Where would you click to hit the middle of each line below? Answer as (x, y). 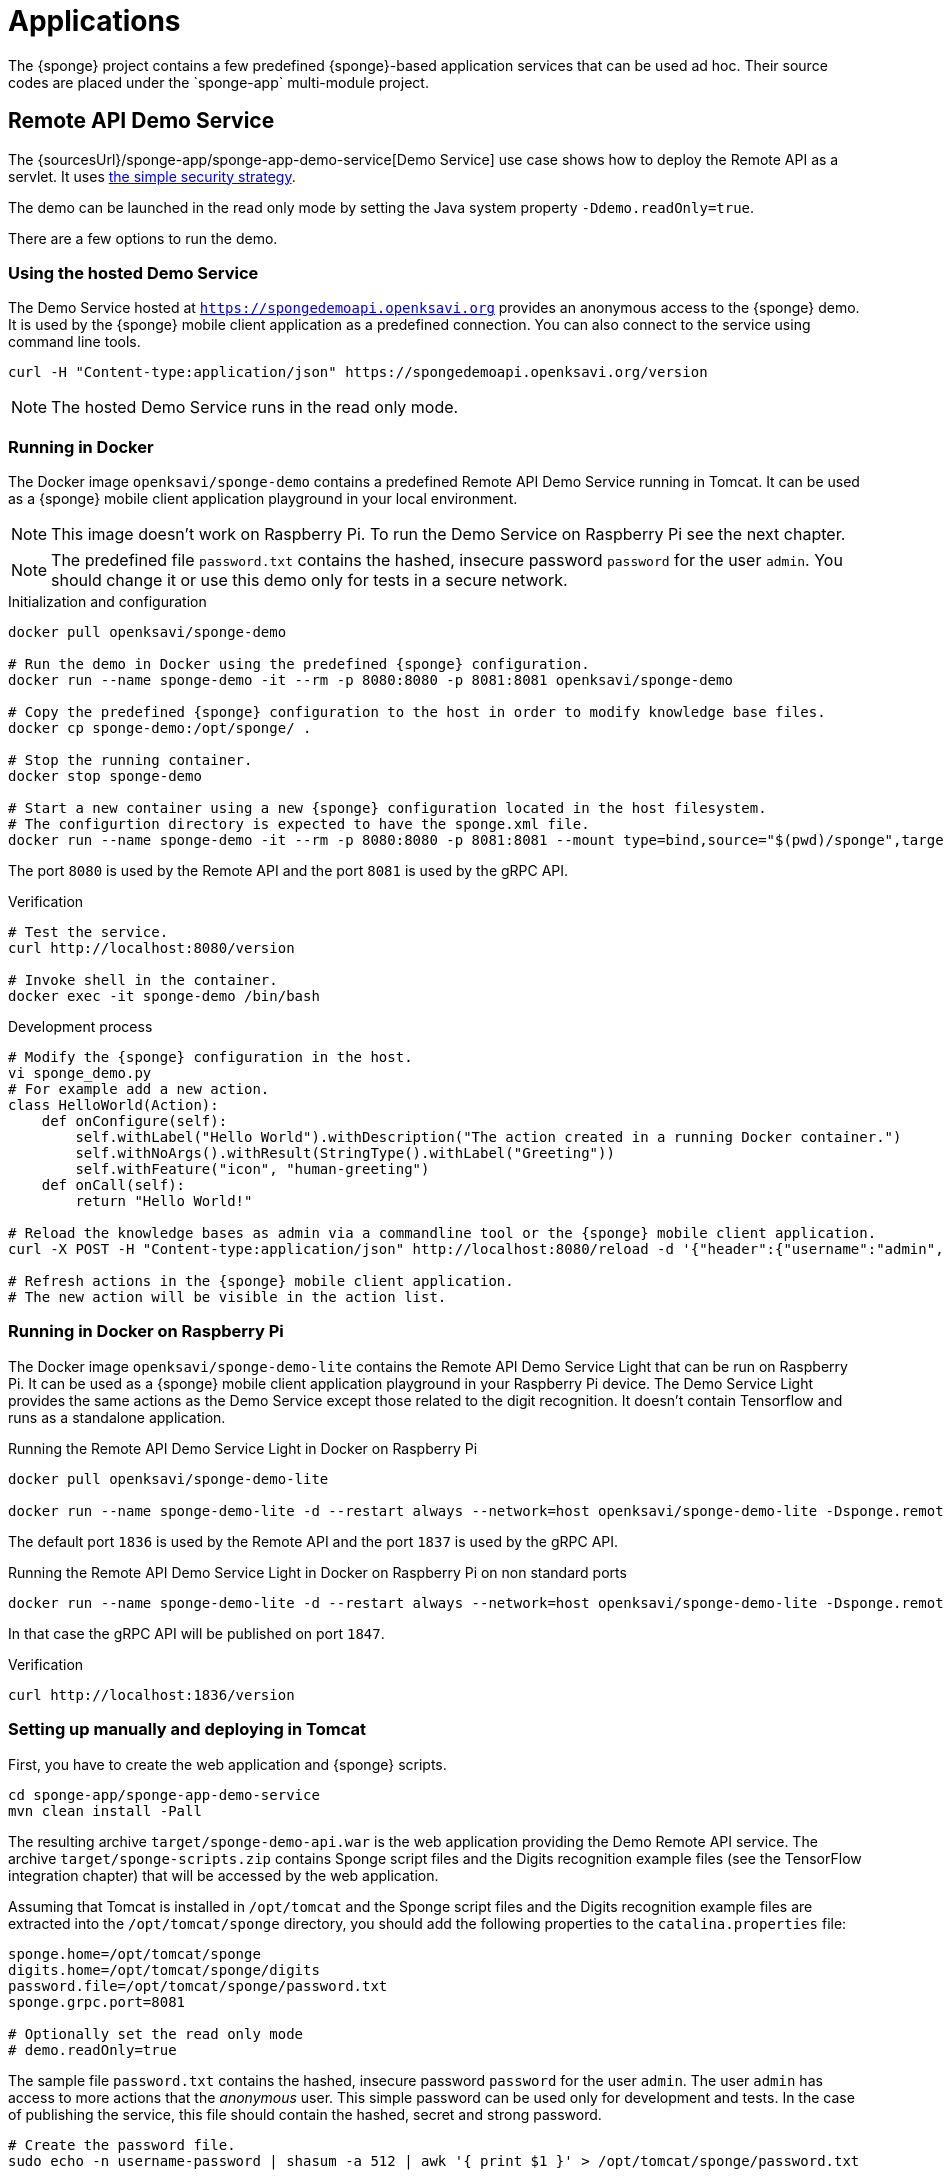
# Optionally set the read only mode (156, 2033)
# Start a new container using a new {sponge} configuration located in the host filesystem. (387, 808)
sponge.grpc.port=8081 (97, 2001)
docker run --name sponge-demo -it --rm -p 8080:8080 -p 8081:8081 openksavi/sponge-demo (370, 680)
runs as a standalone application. (117, 1417)
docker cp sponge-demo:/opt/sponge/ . (160, 728)
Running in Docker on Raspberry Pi (146, 1331)
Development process (80, 1027)
